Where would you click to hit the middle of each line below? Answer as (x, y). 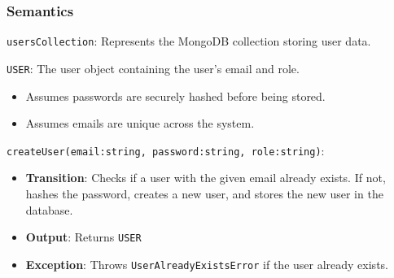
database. (49, 209)
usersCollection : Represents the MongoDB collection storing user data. (189, 41)
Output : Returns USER (83, 237)
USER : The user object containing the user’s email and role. (153, 68)
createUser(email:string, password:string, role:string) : (166, 150)
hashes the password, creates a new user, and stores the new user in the (204, 193)
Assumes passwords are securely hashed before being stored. (175, 96)
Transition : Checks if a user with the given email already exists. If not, (206, 178)
